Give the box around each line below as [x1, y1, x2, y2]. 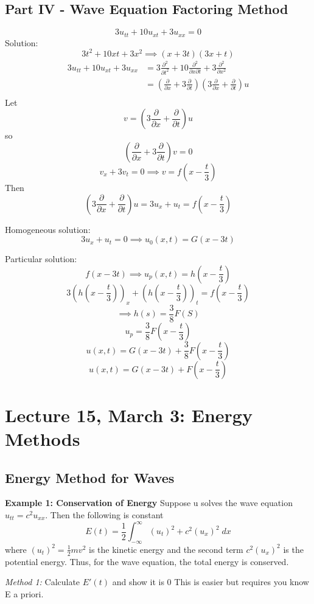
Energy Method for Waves [5, 468, 175, 487]
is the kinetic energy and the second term [88, 543, 243, 555]
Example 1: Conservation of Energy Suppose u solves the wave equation [5, 496, 293, 509]
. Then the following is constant [45, 508, 164, 521]
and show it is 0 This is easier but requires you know [112, 575, 309, 588]
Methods [5, 426, 80, 451]
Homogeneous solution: [5, 223, 91, 235]
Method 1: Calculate [5, 575, 80, 588]
